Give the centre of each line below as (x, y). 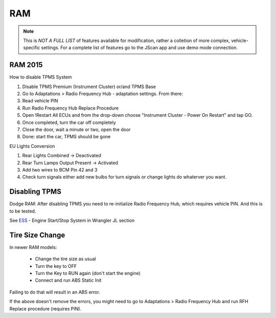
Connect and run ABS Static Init (68, 280)
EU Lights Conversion (32, 146)
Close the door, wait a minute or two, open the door (76, 129)
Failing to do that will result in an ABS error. (55, 292)
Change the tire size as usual (66, 259)
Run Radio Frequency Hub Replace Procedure (71, 108)
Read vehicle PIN (40, 101)
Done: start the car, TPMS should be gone (66, 137)
